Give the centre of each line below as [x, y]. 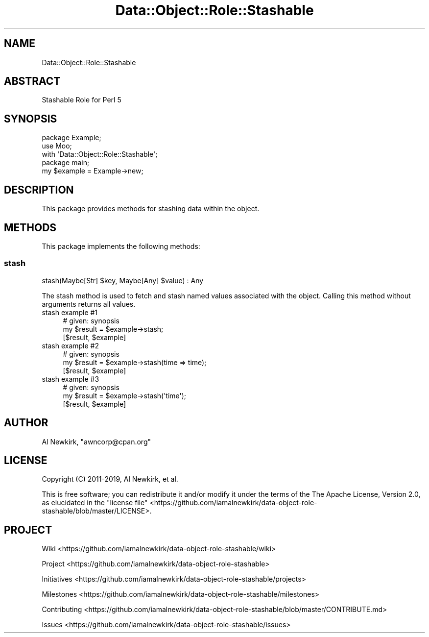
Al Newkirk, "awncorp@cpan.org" [96, 441]
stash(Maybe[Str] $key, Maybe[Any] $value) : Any [123, 280]
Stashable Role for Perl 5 [82, 100]
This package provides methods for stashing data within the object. [151, 209]
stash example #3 [71, 379]
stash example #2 [70, 345]
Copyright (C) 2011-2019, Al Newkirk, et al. [110, 479]
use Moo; [57, 146]
